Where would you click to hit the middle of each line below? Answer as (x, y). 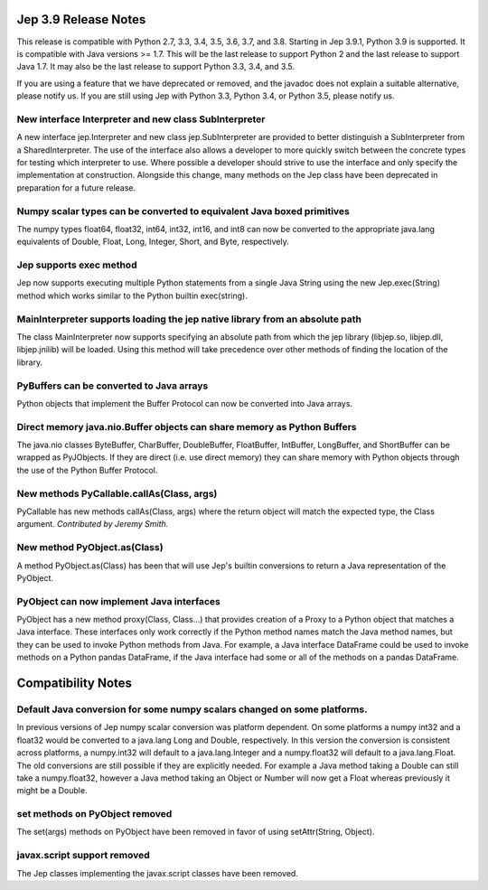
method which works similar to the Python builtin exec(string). (132, 295)
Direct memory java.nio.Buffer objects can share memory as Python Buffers (187, 426)
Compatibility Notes (75, 684)
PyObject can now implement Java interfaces (118, 601)
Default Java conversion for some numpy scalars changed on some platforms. (192, 709)
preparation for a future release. (76, 187)
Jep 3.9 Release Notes (81, 19)
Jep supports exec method (77, 265)
